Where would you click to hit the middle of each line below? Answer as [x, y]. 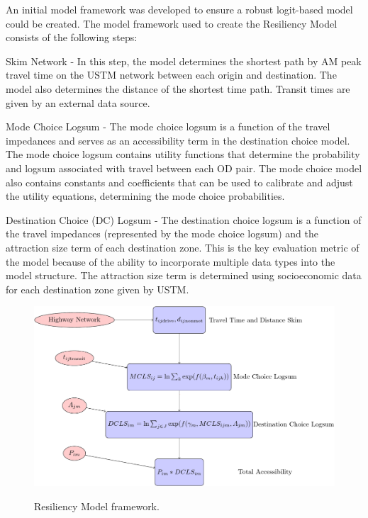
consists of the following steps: [72, 37]
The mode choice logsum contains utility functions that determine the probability [183, 154]
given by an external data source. [78, 102]
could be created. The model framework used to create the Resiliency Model [172, 23]
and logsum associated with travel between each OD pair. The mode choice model [184, 168]
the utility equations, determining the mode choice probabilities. [145, 196]
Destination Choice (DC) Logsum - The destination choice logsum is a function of [184, 219]
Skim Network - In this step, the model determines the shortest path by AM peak [184, 61]
